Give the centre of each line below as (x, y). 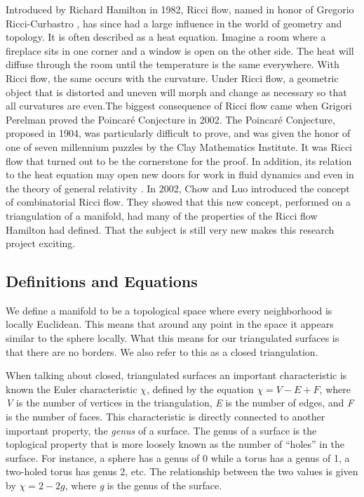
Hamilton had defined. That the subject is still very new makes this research (170, 229)
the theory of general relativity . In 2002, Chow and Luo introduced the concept (178, 188)
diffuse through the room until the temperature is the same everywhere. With (173, 64)
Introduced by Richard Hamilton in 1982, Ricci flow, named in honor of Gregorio (180, 9)
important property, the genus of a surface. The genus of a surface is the (161, 430)
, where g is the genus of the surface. (143, 485)
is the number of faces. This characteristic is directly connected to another (166, 417)
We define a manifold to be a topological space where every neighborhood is (169, 310)
